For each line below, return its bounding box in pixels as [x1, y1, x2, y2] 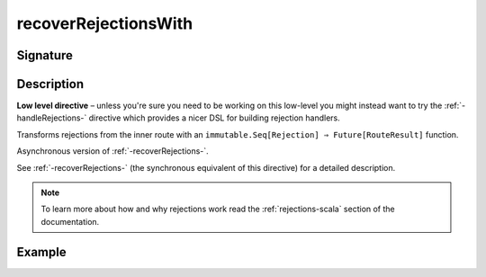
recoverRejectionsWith [16, 13, 193, 33]
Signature [16, 48, 74, 63]
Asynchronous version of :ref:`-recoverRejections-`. [16, 146, 209, 156]
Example [16, 244, 67, 260]
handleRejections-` [16, 112, 87, 123]
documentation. [40, 216, 100, 227]
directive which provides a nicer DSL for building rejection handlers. [88, 112, 341, 123]
